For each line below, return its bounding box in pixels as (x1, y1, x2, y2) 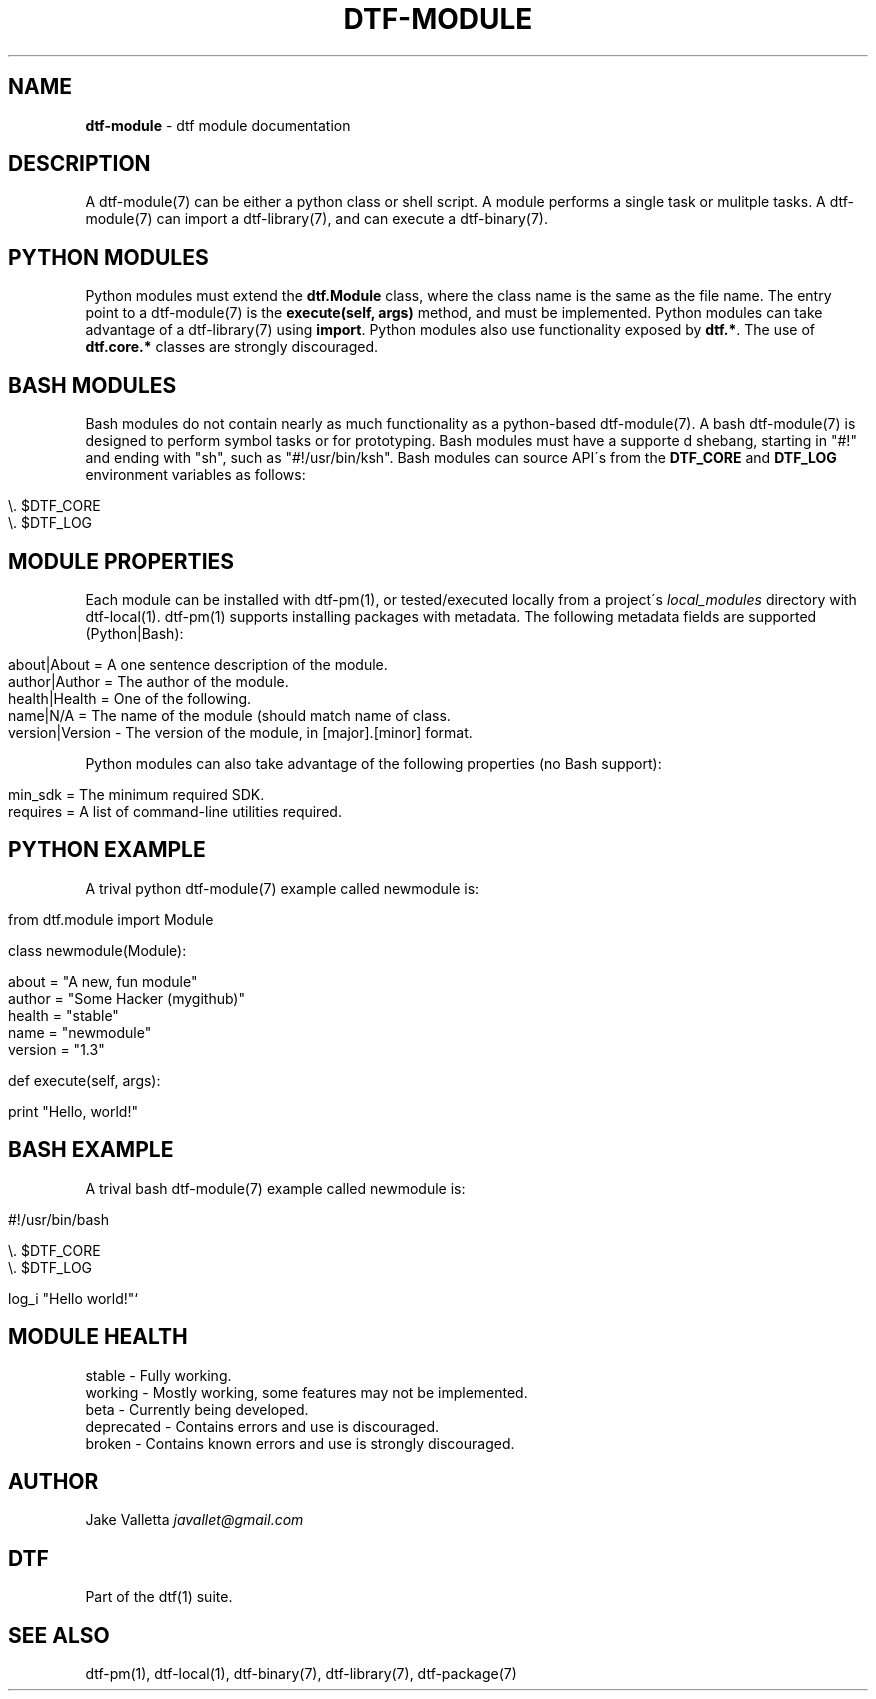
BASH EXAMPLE (8, 1137, 174, 1163)
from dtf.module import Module (8, 910, 214, 928)
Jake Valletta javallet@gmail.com (85, 1511, 304, 1529)
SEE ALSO (8, 1622, 110, 1648)
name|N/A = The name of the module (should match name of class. (8, 706, 451, 724)
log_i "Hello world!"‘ (8, 1289, 139, 1307)
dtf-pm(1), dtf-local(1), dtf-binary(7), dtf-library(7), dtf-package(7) (85, 1665, 517, 1683)
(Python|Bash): (85, 624, 184, 642)
